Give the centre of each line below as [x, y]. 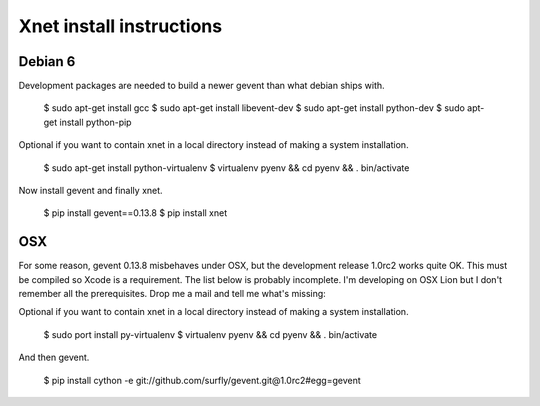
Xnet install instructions [120, 26]
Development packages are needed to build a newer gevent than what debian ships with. [201, 86]
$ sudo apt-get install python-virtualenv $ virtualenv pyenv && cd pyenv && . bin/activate [226, 167]
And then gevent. [54, 357]
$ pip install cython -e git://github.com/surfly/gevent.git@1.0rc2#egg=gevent [202, 380]
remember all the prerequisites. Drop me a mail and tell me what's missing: [172, 294]
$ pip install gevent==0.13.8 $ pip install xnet [135, 213]
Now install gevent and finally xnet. [91, 191]
